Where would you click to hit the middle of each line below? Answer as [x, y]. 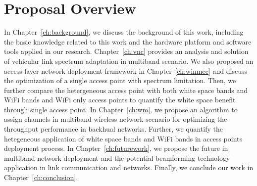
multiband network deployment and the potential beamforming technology [117, 158]
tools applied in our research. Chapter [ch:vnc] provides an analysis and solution [126, 51]
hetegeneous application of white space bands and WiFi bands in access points [123, 138]
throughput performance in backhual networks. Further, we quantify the [113, 129]
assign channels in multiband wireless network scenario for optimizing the [116, 119]
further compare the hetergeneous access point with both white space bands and [126, 90]
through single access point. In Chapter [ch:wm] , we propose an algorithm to [121, 109]
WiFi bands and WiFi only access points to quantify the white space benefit [120, 100]
